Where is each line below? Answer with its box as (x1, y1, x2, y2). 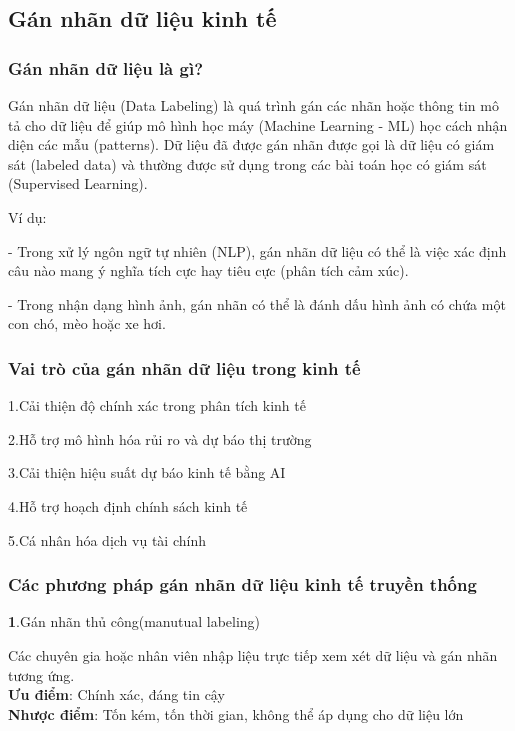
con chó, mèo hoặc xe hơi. (8, 313, 166, 334)
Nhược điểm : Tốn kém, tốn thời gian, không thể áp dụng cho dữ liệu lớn (8, 703, 464, 724)
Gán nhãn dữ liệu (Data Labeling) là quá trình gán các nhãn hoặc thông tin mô (8, 95, 499, 115)
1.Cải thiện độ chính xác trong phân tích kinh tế (8, 395, 306, 416)
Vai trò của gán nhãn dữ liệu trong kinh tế (8, 355, 361, 380)
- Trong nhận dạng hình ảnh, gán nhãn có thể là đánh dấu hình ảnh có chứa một (8, 293, 506, 314)
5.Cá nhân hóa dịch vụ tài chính (8, 529, 206, 550)
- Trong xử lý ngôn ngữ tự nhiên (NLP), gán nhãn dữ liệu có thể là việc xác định (8, 240, 507, 261)
